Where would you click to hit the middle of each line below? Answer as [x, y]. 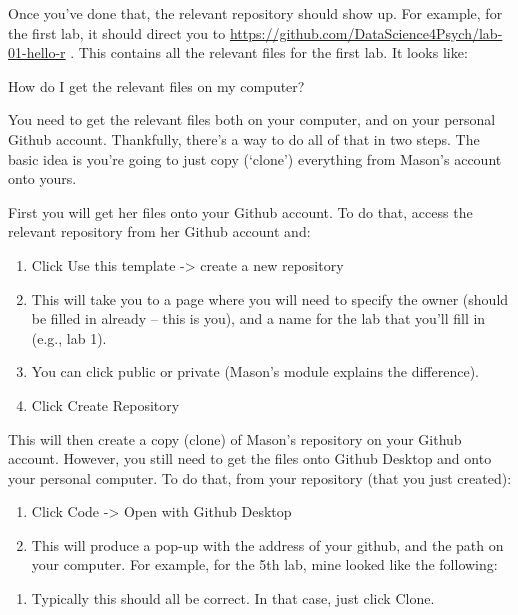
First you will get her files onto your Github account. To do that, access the [240, 211]
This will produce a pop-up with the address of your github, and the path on [267, 544]
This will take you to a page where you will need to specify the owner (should [270, 298]
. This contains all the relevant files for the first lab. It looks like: [269, 52]
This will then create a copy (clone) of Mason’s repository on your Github [235, 438]
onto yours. [42, 178]
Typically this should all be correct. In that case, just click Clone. [233, 598]
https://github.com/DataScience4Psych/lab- [366, 32]
